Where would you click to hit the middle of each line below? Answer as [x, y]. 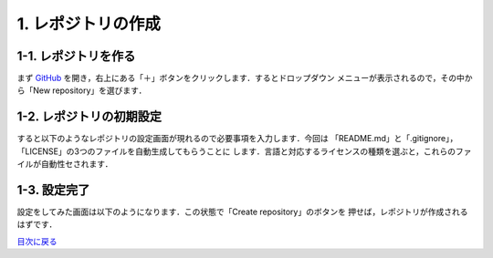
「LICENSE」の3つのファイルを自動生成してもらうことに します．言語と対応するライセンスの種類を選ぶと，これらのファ [244, 151]
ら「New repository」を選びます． [82, 90]
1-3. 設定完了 [53, 190]
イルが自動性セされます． [65, 164]
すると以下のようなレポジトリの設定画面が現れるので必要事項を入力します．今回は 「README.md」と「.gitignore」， [237, 139]
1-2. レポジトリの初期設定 [89, 117]
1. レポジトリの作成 [89, 24]
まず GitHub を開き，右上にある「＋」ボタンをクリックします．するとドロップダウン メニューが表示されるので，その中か [245, 78]
